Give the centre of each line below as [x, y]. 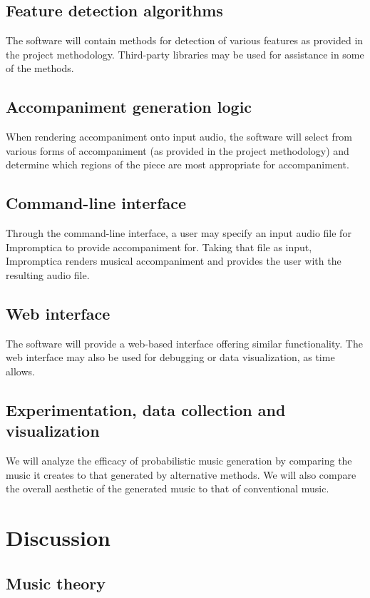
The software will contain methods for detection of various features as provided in [185, 40]
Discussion [58, 538]
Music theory [56, 583]
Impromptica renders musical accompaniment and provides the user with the [174, 261]
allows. [20, 371]
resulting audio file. [48, 274]
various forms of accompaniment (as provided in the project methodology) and [178, 150]
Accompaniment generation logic [129, 107]
